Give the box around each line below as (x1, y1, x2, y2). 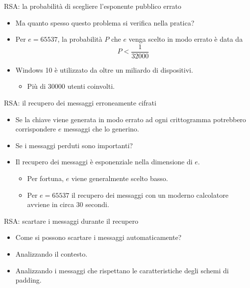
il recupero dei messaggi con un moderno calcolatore (71, 189, 228, 200)
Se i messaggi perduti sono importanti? (15, 140, 133, 150)
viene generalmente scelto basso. (71, 173, 168, 183)
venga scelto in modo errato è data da (128, 34, 243, 44)
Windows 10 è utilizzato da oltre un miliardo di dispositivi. (15, 64, 193, 75)
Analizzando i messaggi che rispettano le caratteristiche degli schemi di (15, 265, 229, 275)
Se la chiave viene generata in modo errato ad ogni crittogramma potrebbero (15, 114, 246, 124)
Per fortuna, (27, 173, 64, 183)
